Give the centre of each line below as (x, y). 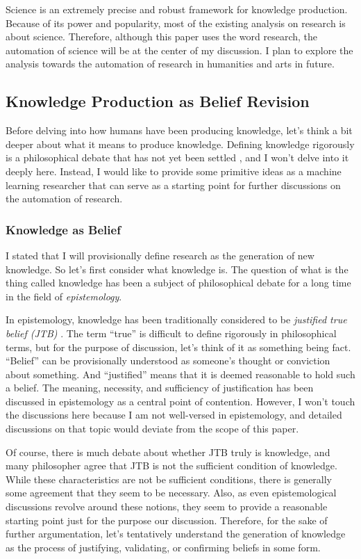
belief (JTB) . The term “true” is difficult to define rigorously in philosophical (171, 333)
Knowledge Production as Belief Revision (158, 101)
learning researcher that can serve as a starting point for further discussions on (173, 185)
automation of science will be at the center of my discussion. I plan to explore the (179, 50)
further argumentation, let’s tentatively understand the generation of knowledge (176, 534)
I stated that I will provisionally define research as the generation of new (160, 255)
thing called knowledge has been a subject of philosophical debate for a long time (178, 283)
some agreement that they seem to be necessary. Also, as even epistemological (171, 493)
